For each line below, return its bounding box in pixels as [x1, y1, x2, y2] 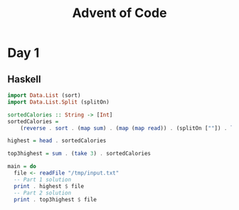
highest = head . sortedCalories [7, 137, 107, 145]
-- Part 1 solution [14, 176, 72, 183]
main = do [7, 163, 37, 170]
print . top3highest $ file [14, 196, 97, 203]
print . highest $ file [14, 182, 84, 189]
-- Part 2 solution [14, 189, 72, 197]
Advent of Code [72, 5, 167, 21]
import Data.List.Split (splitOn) [7, 98, 110, 106]
